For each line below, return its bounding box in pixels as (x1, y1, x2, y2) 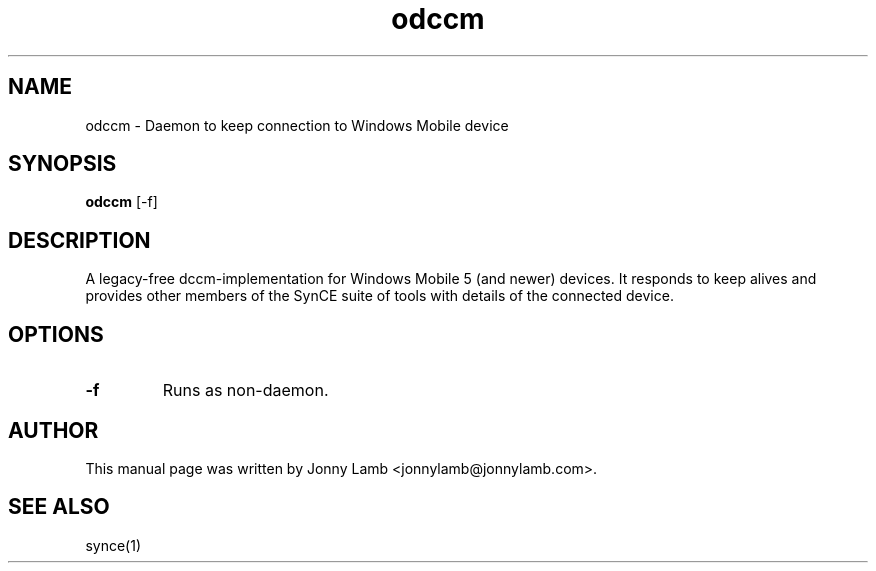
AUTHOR (8, 417, 99, 443)
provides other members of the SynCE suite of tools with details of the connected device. (85, 287, 674, 305)
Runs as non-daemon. (162, 380, 329, 401)
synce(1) (85, 536, 141, 554)
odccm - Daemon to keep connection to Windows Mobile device (85, 116, 509, 134)
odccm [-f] (85, 193, 158, 211)
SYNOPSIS (8, 151, 117, 177)
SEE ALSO (8, 494, 110, 520)
